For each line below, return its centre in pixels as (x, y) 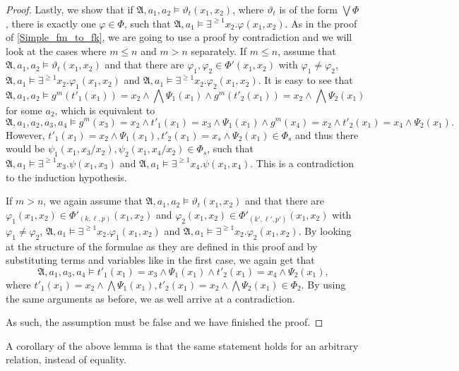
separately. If (219, 50)
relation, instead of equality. (66, 359)
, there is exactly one (51, 23)
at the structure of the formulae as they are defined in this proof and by (162, 246)
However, (25, 134)
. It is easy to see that (305, 80)
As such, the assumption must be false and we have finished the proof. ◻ (165, 322)
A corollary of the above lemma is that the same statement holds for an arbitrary (182, 345)
